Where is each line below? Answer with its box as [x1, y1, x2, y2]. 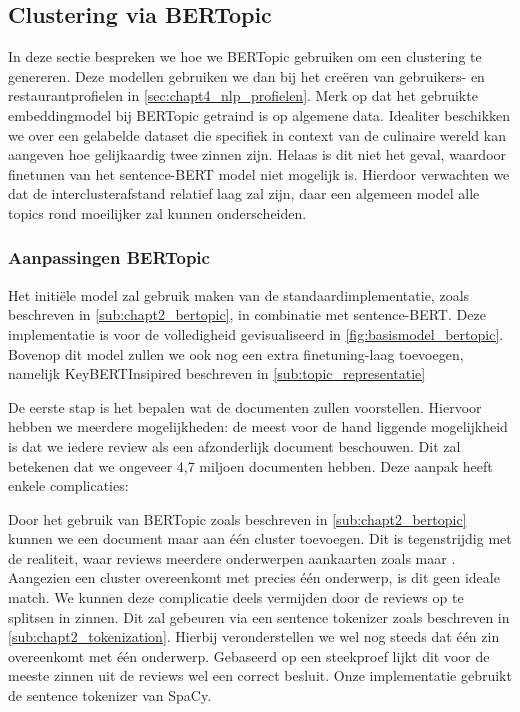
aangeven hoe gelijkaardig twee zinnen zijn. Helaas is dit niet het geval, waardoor [8, 144, 507, 165]
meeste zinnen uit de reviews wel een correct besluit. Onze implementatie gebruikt [8, 665, 512, 686]
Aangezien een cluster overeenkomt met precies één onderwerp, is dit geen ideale [8, 567, 500, 588]
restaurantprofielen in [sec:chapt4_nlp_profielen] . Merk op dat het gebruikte [8, 85, 478, 106]
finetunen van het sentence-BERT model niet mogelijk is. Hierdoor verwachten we [8, 163, 510, 184]
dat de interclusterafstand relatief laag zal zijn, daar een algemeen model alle [8, 183, 480, 204]
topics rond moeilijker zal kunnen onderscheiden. [8, 202, 307, 223]
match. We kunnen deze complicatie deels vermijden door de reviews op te [8, 587, 464, 608]
